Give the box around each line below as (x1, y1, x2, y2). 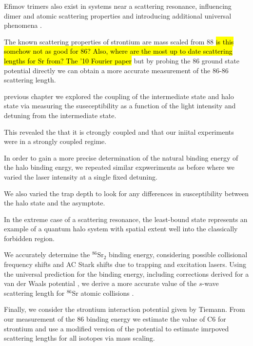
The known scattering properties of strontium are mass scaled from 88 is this (4, 36, 234, 46)
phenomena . (4, 20, 42, 30)
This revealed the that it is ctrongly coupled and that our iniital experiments (4, 126, 234, 137)
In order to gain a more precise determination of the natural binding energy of (4, 152, 238, 163)
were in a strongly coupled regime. (4, 136, 107, 146)
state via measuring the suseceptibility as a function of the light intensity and (4, 101, 236, 111)
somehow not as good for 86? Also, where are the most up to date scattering (4, 46, 233, 56)
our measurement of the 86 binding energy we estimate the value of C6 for (4, 314, 226, 324)
